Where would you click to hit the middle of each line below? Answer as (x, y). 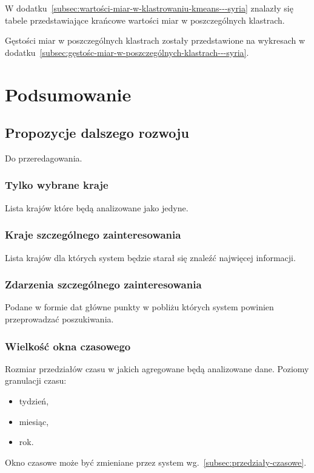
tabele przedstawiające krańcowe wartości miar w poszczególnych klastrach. (145, 20)
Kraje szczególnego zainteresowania (93, 235)
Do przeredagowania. (44, 158)
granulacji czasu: (36, 380)
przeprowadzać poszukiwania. (59, 318)
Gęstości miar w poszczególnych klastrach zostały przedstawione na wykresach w (155, 40)
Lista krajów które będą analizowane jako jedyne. (97, 207)
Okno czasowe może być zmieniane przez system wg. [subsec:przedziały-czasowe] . (156, 462)
